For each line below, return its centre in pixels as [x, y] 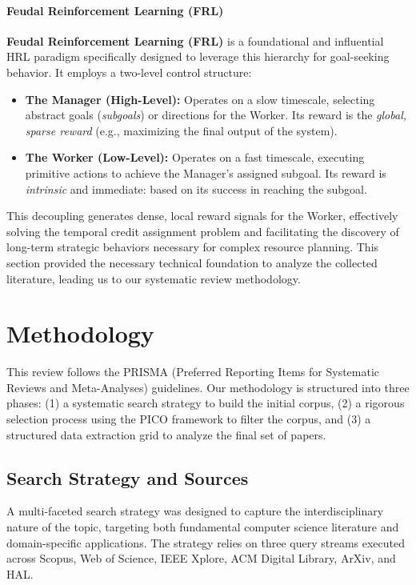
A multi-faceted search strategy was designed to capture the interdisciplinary [195, 511]
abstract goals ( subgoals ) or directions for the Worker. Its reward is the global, [216, 115]
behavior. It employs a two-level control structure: [129, 72]
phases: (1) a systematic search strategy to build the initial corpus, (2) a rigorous [206, 403]
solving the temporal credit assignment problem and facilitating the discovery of [203, 231]
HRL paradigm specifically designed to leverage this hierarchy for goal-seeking [198, 56]
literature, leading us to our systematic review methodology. [154, 278]
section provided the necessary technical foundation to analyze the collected [192, 262]
